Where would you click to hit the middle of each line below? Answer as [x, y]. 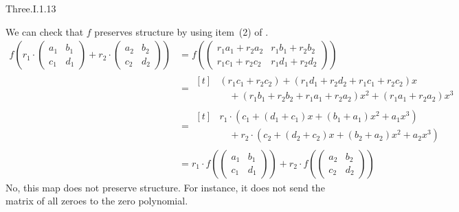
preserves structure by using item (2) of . [181, 31]
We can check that [45, 31]
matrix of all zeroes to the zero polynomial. [97, 201]
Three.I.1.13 [31, 8]
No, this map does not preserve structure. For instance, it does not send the [165, 187]
